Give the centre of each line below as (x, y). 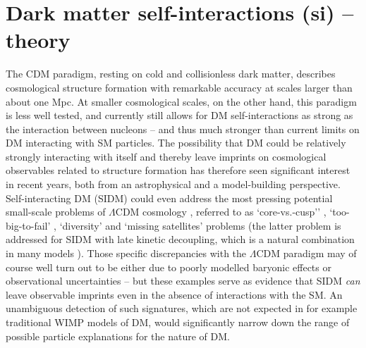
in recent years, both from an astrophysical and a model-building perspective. (173, 184)
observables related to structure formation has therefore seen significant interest (178, 170)
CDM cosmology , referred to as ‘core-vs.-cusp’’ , (221, 212)
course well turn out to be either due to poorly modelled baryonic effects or (169, 267)
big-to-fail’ (28, 225)
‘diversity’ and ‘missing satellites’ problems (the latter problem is (200, 225)
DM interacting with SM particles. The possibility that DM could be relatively (176, 143)
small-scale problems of (56, 212)
